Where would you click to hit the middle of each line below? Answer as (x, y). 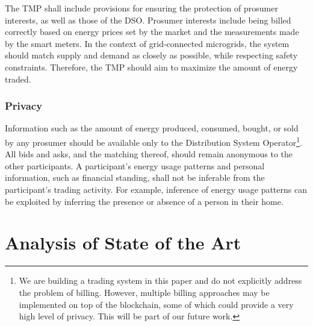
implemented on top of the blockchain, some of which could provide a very (156, 304)
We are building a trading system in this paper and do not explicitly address (160, 281)
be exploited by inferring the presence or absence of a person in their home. (144, 201)
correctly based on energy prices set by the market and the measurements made (152, 32)
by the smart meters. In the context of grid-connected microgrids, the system (147, 43)
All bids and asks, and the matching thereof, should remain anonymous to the (149, 154)
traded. (18, 79)
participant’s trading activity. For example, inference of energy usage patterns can (156, 189)
